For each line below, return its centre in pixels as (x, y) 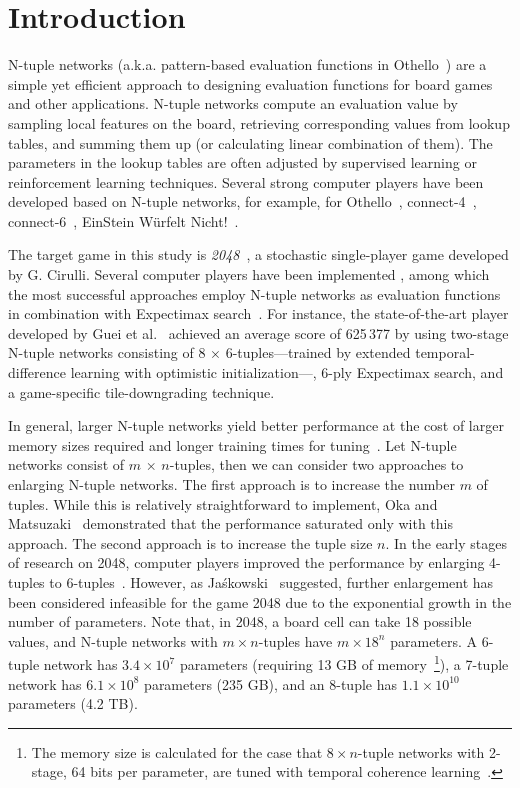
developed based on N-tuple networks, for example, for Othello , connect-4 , (242, 201)
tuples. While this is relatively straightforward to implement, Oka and (223, 503)
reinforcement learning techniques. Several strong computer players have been (246, 181)
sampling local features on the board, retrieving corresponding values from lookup (259, 122)
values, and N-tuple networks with (113, 640)
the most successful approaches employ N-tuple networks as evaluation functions (254, 293)
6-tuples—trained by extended (318, 352)
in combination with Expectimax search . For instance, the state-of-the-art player (258, 313)
